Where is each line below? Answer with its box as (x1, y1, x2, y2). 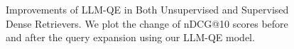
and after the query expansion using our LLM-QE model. (6, 30, 255, 45)
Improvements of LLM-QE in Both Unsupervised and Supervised (6, 2, 289, 16)
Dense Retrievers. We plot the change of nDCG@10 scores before (6, 16, 288, 31)
